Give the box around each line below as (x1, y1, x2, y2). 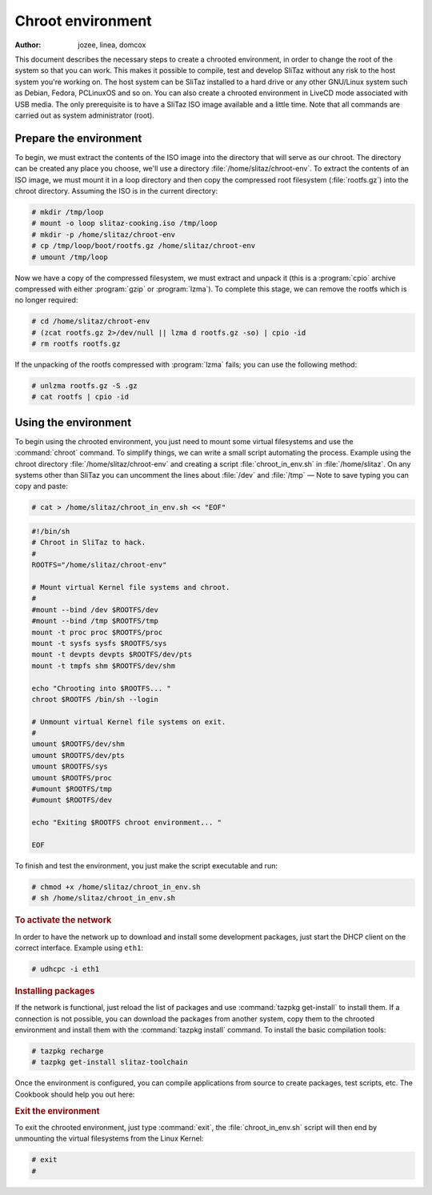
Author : (14, 40, 42, 50)
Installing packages (14, 985, 95, 997)
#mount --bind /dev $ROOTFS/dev (31, 605, 159, 614)
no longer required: (14, 295, 78, 305)
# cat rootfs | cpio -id (31, 392, 130, 402)
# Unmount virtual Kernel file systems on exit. (31, 717, 226, 726)
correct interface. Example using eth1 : (14, 943, 144, 952)
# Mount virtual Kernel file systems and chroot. (31, 583, 230, 591)
